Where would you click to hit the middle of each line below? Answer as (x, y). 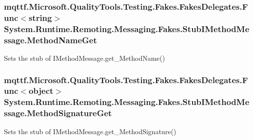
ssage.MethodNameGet (50, 40)
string (40, 17)
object (41, 91)
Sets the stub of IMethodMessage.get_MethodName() (85, 58)
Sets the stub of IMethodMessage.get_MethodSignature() (90, 131)
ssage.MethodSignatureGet (58, 113)
